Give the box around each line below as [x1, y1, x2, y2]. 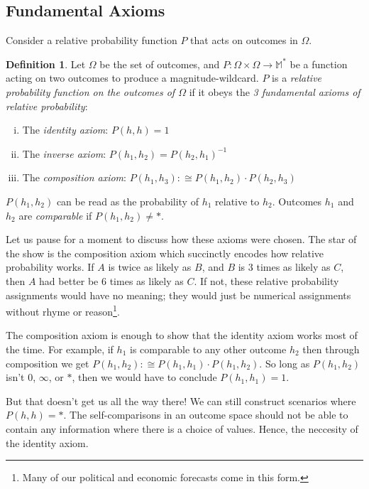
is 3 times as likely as [238, 259, 331, 274]
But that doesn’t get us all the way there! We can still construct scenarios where [6, 393, 356, 408]
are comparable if [18, 208, 92, 222]
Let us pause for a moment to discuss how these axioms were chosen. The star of [6, 232, 357, 247]
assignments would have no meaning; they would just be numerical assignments [6, 287, 351, 302]
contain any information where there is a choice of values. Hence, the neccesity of [6, 421, 358, 436]
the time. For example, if [6, 341, 114, 356]
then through [302, 341, 360, 356]
